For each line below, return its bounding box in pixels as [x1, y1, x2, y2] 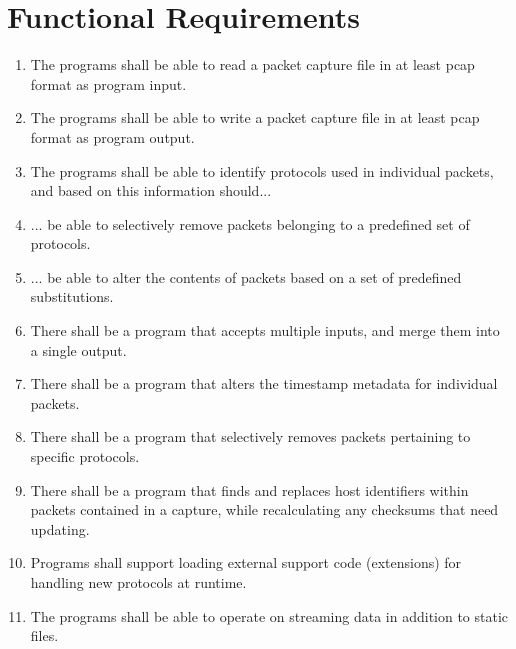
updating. [30, 518, 90, 539]
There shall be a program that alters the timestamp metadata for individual [30, 373, 498, 394]
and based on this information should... [30, 180, 272, 201]
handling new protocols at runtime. [30, 572, 247, 592]
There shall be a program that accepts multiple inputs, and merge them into [30, 320, 500, 341]
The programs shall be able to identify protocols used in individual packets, [30, 160, 494, 181]
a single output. [30, 339, 127, 360]
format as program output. [30, 126, 195, 147]
